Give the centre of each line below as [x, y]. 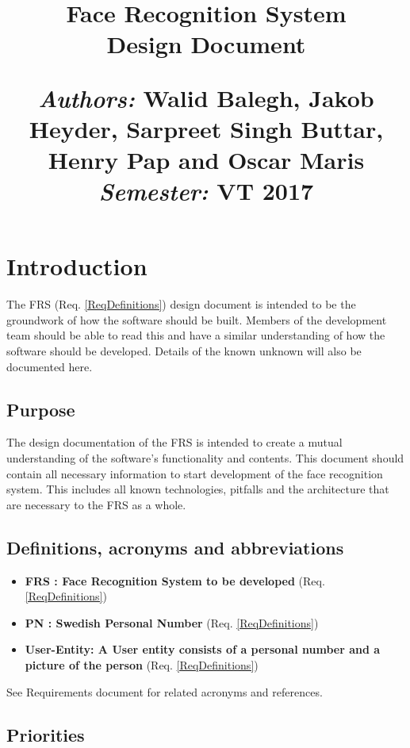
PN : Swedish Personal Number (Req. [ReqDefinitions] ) [172, 622]
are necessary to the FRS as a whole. [96, 504]
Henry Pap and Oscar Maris [206, 159]
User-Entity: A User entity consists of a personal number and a [203, 649]
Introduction [77, 266]
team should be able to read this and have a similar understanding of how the [196, 335]
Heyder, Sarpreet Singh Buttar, [206, 128]
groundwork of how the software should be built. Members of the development [197, 319]
